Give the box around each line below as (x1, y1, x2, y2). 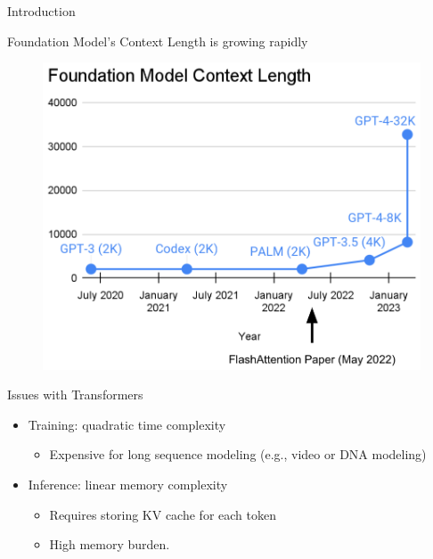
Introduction (7, 2, 76, 20)
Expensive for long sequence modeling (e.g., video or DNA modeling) (49, 445, 427, 464)
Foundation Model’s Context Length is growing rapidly (7, 31, 308, 50)
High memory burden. (49, 535, 170, 554)
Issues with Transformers (7, 385, 143, 404)
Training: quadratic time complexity (28, 415, 226, 433)
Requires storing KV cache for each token (49, 505, 276, 523)
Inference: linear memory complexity (28, 475, 228, 494)
